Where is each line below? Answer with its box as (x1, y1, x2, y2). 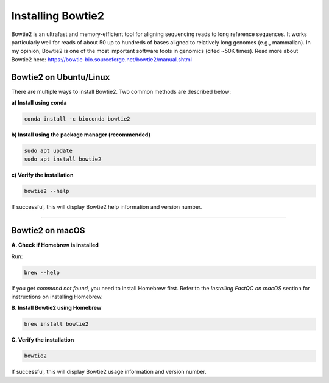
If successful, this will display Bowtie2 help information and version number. (11, 203, 202, 211)
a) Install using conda (11, 99, 67, 107)
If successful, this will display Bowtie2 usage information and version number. (11, 368, 207, 376)
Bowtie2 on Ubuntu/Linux (11, 72, 110, 82)
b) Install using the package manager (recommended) (11, 131, 150, 138)
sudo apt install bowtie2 (24, 156, 102, 163)
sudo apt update (24, 147, 73, 154)
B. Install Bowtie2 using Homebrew (11, 304, 102, 312)
